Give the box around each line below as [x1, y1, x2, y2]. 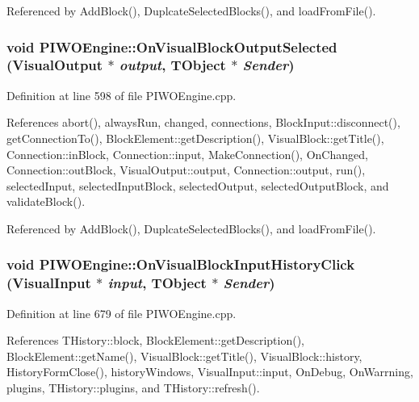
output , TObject [119, 55, 226, 75]
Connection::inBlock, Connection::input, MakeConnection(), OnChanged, [6, 145, 368, 162]
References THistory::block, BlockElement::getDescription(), [6, 332, 305, 349]
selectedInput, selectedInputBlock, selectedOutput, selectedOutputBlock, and [6, 177, 389, 194]
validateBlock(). [6, 193, 86, 210]
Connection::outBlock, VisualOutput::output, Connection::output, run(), [6, 161, 366, 178]
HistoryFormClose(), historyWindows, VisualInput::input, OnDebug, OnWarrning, [6, 363, 413, 380]
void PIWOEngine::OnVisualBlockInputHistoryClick [6, 254, 355, 274]
